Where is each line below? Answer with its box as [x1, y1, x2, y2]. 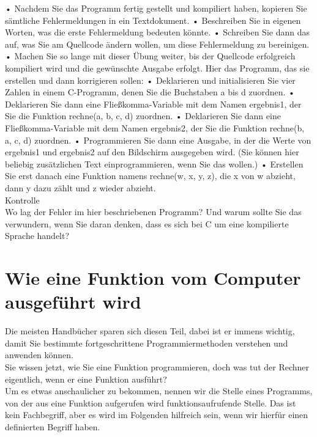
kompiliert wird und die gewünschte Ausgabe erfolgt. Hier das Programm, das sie [5, 61, 310, 74]
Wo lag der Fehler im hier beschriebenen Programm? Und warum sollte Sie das [5, 205, 302, 218]
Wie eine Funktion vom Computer [5, 265, 301, 290]
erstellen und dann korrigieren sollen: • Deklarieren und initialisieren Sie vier [5, 73, 296, 86]
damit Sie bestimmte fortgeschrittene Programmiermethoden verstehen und [5, 336, 288, 349]
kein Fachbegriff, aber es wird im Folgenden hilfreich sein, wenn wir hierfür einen [5, 408, 308, 421]
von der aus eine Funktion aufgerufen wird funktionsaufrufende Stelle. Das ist [5, 396, 296, 409]
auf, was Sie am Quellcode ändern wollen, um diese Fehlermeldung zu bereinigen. [5, 37, 310, 50]
